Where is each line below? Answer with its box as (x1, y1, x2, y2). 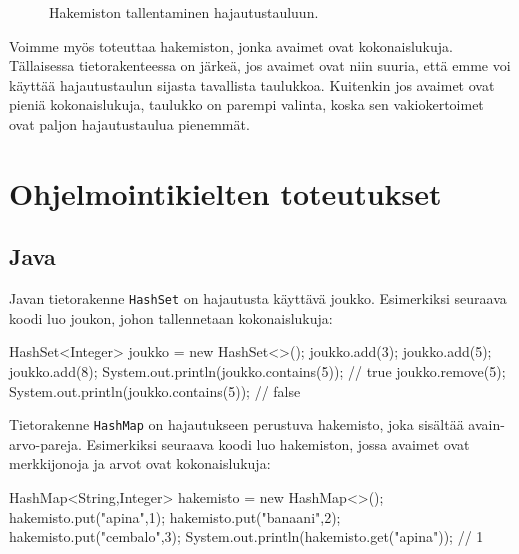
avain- (468, 414, 505, 435)
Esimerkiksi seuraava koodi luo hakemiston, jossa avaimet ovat (86, 433, 470, 454)
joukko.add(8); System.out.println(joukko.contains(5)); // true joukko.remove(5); (9, 360, 506, 381)
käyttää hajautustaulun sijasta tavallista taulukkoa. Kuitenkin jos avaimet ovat (9, 74, 495, 95)
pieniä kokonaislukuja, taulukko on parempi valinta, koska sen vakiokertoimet (9, 94, 484, 115)
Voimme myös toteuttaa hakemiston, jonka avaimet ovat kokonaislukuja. (9, 35, 453, 56)
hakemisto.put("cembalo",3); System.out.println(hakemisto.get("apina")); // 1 (9, 526, 484, 547)
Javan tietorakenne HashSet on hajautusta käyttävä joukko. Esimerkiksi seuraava (9, 288, 507, 309)
